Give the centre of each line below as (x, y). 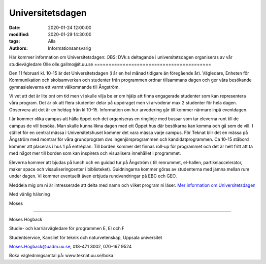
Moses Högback (26, 219)
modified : (19, 34)
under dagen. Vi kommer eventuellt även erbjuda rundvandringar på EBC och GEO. (93, 176)
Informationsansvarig (69, 48)
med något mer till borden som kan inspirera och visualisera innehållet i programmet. (95, 153)
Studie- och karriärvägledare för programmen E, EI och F (67, 229)
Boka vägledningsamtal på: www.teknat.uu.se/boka (61, 256)
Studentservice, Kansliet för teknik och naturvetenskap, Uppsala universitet (86, 237)
